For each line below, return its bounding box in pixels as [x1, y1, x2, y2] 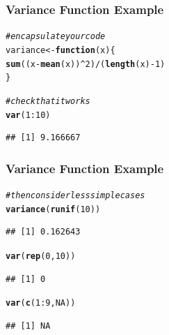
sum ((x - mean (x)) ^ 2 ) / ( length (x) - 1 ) [6, 59, 166, 69]
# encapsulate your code [6, 31, 106, 42]
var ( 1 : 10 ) [6, 110, 51, 120]
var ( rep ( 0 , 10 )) [6, 251, 76, 261]
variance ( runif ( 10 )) [6, 204, 101, 214]
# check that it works [6, 96, 90, 106]
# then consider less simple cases [6, 190, 145, 200]
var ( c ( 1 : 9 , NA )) [6, 298, 76, 308]
